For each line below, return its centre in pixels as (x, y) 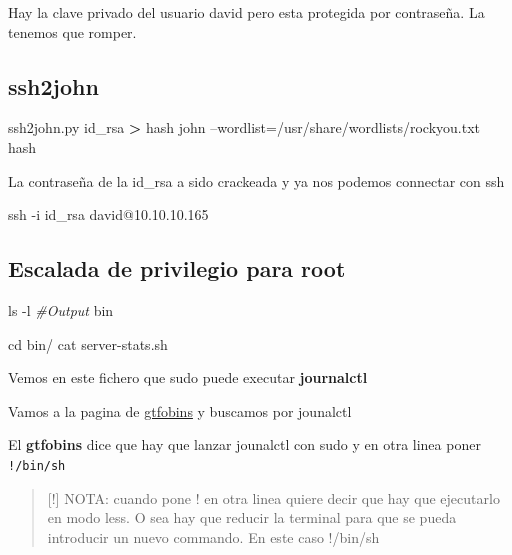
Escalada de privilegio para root (177, 268)
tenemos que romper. (72, 31)
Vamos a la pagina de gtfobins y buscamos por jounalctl (180, 410)
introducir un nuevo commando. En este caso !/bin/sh (213, 536)
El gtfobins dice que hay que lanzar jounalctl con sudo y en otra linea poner (244, 444)
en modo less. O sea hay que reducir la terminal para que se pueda (252, 517)
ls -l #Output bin (61, 309)
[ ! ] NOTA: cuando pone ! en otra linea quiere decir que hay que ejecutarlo (273, 497)
